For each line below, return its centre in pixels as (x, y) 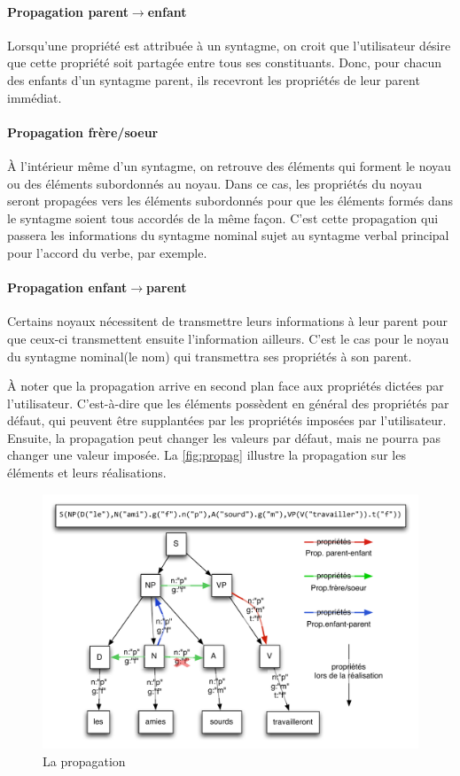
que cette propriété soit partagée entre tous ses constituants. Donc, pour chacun (225, 62)
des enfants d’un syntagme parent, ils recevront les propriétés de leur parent (214, 79)
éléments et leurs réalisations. (87, 473)
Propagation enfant (67, 287)
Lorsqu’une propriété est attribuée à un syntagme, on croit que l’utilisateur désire (229, 45)
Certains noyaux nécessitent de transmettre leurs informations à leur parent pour (227, 321)
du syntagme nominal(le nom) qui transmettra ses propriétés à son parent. (210, 356)
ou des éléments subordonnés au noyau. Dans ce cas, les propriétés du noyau (214, 183)
